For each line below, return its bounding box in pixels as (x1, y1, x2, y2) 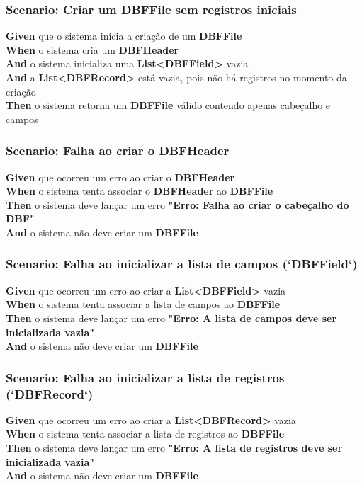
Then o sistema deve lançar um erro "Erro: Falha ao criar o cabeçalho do (6, 197, 349, 212)
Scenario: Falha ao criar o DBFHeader (6, 142, 230, 159)
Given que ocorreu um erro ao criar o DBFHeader (6, 169, 235, 184)
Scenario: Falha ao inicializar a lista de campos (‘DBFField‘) (6, 255, 358, 273)
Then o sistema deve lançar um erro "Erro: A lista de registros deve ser (6, 440, 343, 455)
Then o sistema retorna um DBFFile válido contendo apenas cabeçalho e (6, 98, 331, 113)
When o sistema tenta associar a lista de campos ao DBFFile (6, 297, 281, 312)
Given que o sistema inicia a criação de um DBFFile (6, 28, 242, 43)
